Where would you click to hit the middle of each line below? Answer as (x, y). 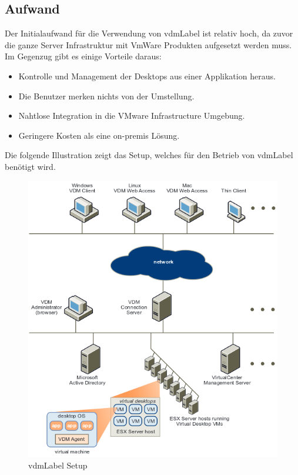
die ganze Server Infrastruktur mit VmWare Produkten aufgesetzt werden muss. (148, 44)
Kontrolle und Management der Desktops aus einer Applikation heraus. (147, 76)
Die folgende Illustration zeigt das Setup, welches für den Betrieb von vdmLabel (149, 155)
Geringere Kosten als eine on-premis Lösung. (99, 135)
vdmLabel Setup (58, 465)
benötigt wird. (30, 166)
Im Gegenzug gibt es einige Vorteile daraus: (83, 56)
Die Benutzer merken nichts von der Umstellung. (106, 96)
